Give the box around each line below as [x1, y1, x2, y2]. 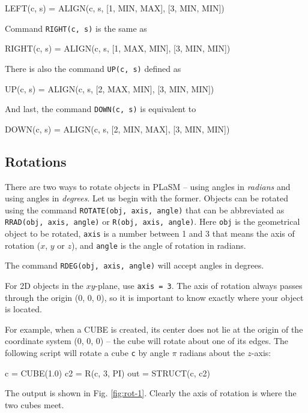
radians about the [180, 346, 245, 359]
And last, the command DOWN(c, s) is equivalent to [5, 103, 196, 115]
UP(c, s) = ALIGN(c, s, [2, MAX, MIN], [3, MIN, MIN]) [5, 82, 214, 95]
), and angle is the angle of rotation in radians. [71, 239, 246, 251]
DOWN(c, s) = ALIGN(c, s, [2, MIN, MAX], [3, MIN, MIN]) [5, 122, 230, 135]
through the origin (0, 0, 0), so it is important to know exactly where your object [5, 291, 304, 303]
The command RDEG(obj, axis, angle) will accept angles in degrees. [5, 259, 264, 272]
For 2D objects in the [5, 279, 83, 292]
